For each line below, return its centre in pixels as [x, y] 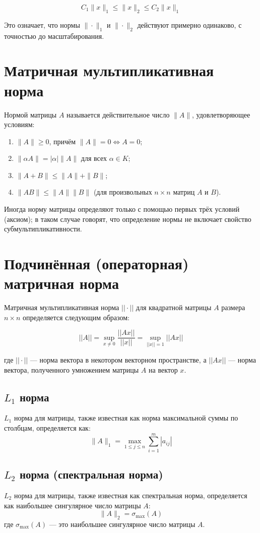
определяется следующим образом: [76, 317]
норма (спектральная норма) [91, 474]
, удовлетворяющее [221, 114]
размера [233, 307]
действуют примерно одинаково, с [189, 24]
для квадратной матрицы [174, 307]
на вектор [163, 369]
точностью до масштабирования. [54, 36]
